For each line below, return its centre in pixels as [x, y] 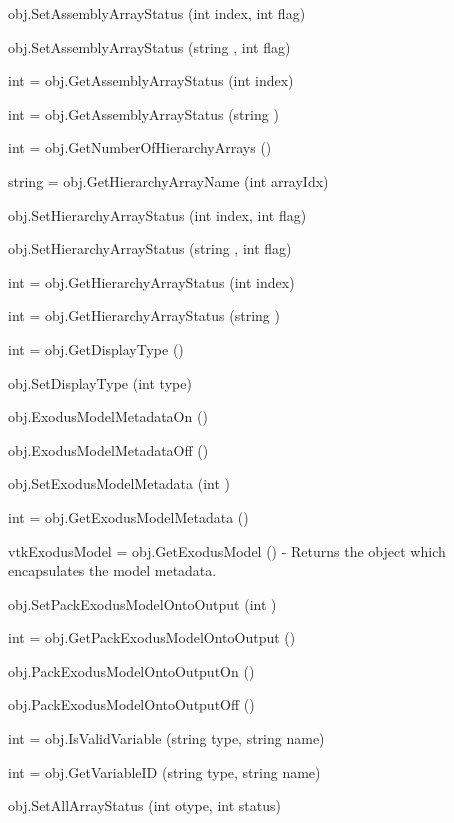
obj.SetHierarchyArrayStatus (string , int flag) [150, 248]
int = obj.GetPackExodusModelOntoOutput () [152, 637]
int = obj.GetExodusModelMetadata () [128, 516]
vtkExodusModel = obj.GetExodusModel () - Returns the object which [227, 550]
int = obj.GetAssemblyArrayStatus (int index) [151, 80]
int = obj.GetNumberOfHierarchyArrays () [140, 147]
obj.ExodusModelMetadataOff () [108, 449]
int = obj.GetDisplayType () [96, 348]
